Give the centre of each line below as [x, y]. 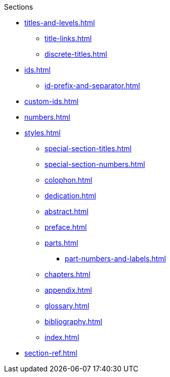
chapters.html [68, 274]
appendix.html [68, 290]
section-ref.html [51, 353]
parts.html [61, 243]
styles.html [42, 133]
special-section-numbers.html [95, 164]
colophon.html [69, 180]
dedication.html [70, 196]
